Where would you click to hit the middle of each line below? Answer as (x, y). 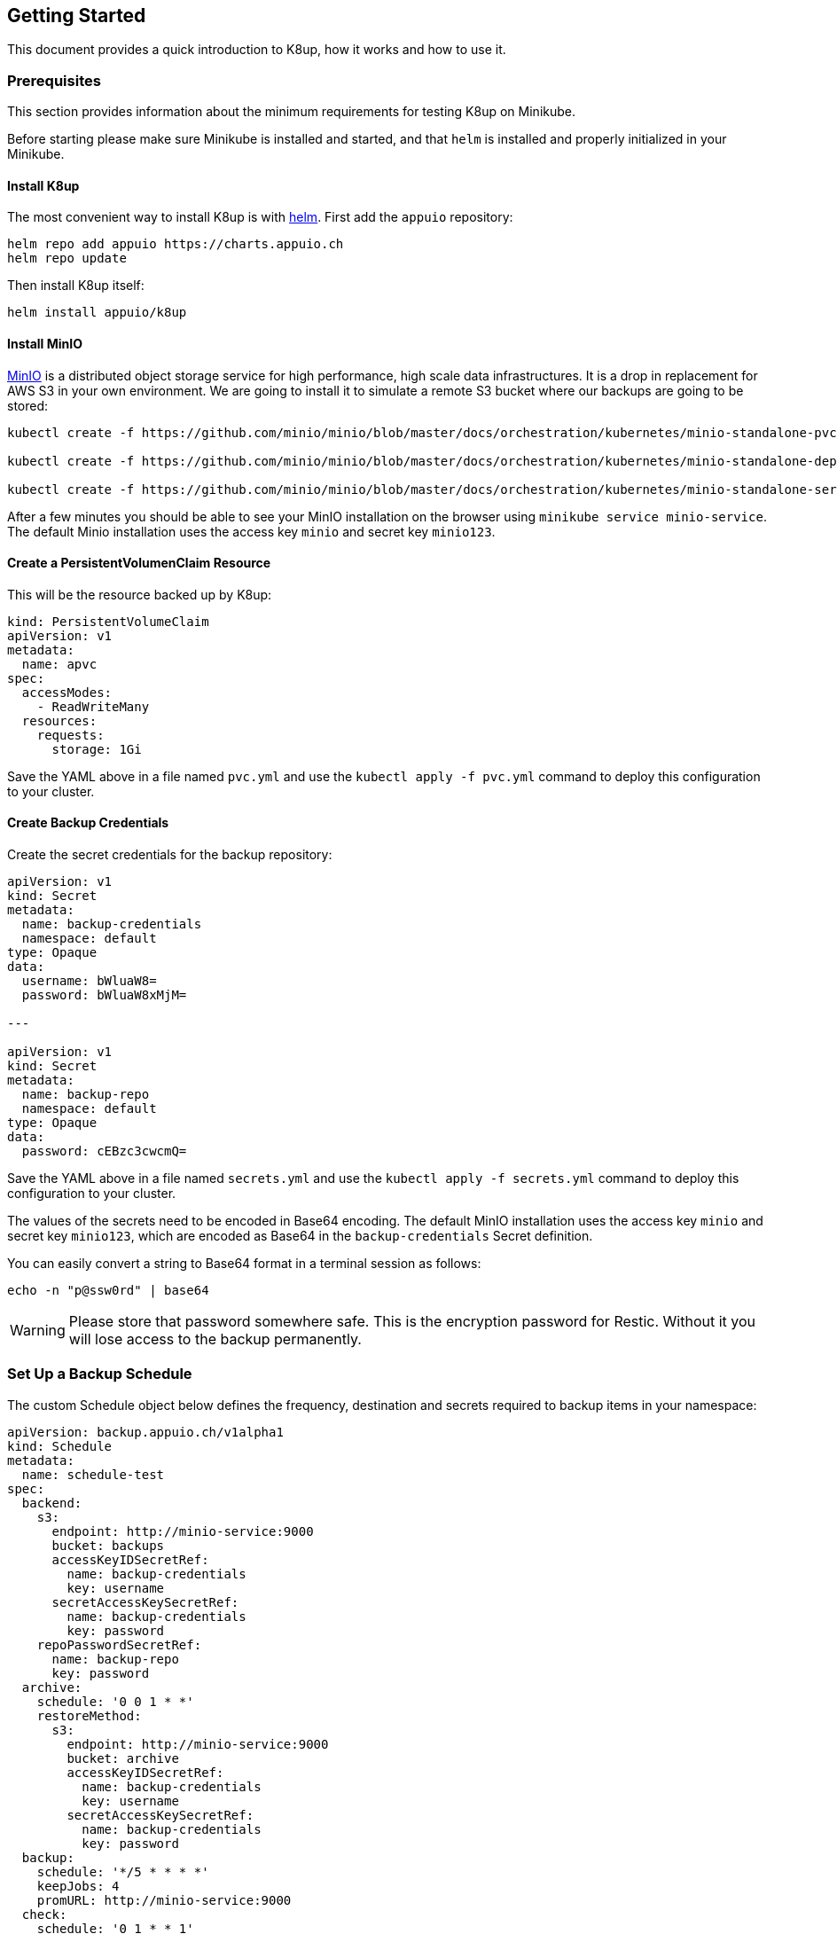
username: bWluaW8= (89, 981)
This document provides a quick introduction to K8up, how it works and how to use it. (257, 50)
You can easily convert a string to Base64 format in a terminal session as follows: (244, 1264)
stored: (28, 405)
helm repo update (67, 258)
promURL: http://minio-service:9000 (164, 1900)
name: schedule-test (93, 1474)
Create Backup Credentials (88, 823)
